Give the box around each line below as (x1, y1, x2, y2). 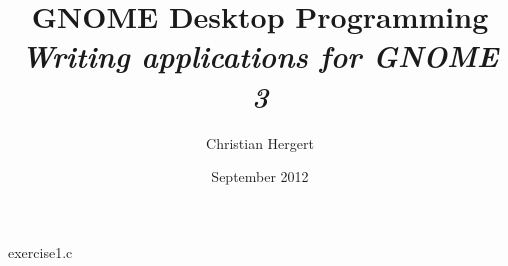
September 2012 (211, 166, 309, 187)
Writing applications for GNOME (21, 35, 499, 77)
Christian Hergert (206, 132, 314, 153)
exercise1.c (8, 241, 73, 262)
